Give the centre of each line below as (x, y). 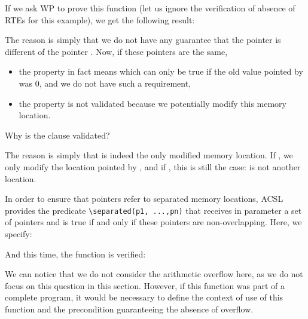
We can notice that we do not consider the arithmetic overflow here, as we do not (154, 274)
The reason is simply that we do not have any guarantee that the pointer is (143, 40)
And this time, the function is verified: (75, 254)
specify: (19, 233)
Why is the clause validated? (57, 135)
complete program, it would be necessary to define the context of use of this (144, 297)
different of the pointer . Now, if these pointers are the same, (116, 51)
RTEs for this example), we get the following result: (100, 19)
